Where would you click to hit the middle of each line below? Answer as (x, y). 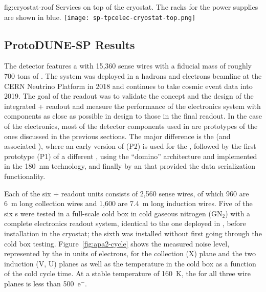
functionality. (25, 176)
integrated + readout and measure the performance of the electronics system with (132, 106)
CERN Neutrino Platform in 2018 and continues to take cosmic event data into (128, 86)
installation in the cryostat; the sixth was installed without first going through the (133, 233)
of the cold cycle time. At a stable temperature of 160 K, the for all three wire (128, 273)
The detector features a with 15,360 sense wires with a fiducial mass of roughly (128, 66)
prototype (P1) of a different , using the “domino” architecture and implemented (131, 156)
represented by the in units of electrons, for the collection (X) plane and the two (130, 253)
